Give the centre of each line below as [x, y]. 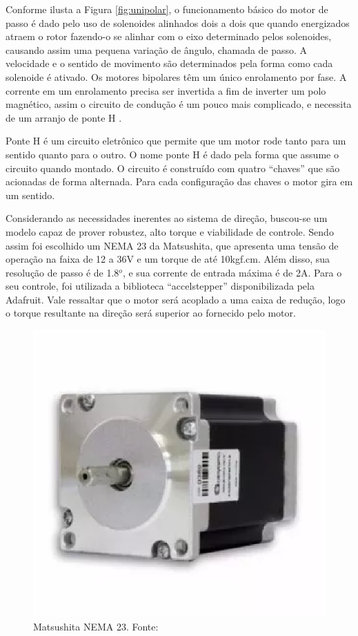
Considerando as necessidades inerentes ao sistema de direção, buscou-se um [167, 218]
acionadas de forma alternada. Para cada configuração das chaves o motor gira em [179, 181]
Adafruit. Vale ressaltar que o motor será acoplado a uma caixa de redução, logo [176, 299]
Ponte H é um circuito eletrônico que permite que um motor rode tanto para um [176, 141]
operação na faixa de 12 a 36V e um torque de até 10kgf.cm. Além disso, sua [168, 259]
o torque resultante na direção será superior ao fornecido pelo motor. [151, 313]
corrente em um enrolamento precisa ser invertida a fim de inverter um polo [166, 90]
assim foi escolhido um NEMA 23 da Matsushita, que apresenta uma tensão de [172, 245]
